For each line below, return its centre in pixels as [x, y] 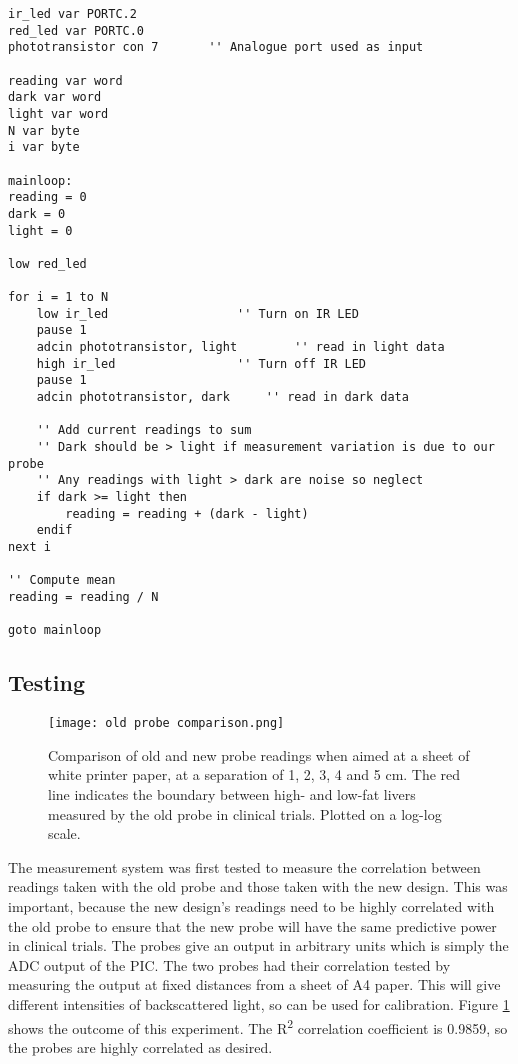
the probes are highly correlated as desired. [140, 1046]
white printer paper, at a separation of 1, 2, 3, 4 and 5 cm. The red [254, 774]
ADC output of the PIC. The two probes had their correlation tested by [229, 964]
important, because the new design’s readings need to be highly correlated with [251, 905]
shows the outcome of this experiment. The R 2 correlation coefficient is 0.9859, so [258, 1026]
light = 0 [40, 230]
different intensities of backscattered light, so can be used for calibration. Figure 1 [259, 1003]
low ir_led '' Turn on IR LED [197, 313]
